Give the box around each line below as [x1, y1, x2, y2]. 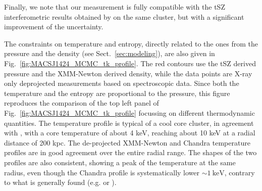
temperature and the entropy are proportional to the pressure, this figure [4, 87, 230, 98]
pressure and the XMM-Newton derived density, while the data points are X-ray [4, 68, 252, 78]
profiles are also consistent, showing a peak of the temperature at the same [4, 157, 236, 167]
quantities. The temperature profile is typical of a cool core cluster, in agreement [4, 117, 254, 128]
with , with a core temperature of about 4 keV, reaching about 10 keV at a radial [4, 127, 255, 138]
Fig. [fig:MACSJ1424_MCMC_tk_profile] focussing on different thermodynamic [4, 107, 255, 118]
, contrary [224, 167, 255, 177]
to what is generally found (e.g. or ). [4, 177, 117, 187]
